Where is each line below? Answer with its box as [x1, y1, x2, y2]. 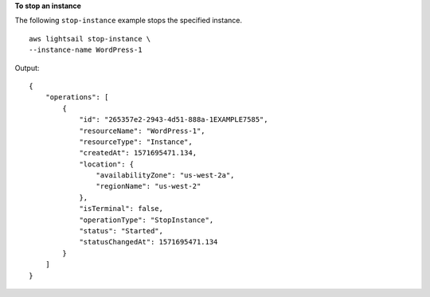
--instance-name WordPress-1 [29, 45, 143, 55]
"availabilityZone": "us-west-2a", [96, 171, 235, 180]
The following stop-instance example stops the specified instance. [14, 16, 243, 25]
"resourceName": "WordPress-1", [79, 126, 206, 135]
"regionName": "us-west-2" [96, 182, 201, 191]
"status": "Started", [79, 227, 163, 236]
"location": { [79, 159, 135, 169]
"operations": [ [45, 92, 109, 102]
